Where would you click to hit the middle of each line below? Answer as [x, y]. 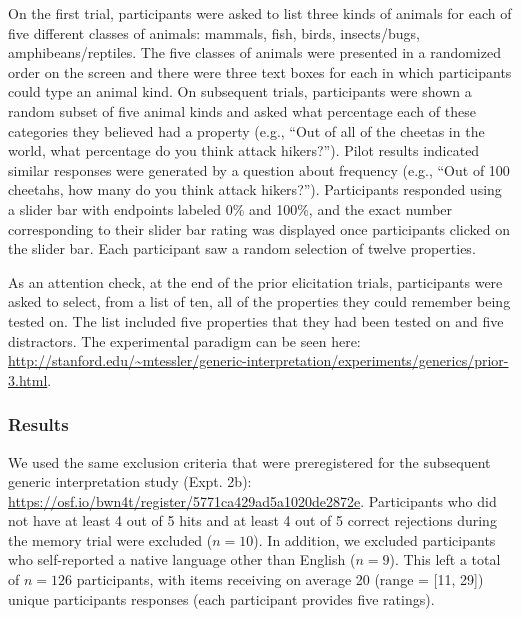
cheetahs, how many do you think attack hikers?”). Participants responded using [255, 189]
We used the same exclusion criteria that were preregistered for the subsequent [249, 461]
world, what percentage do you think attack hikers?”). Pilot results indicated [244, 150]
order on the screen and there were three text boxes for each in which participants [260, 71]
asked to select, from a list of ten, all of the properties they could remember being [259, 301]
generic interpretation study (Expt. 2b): [130, 481]
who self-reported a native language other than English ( [182, 559]
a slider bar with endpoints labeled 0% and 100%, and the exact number [230, 208]
